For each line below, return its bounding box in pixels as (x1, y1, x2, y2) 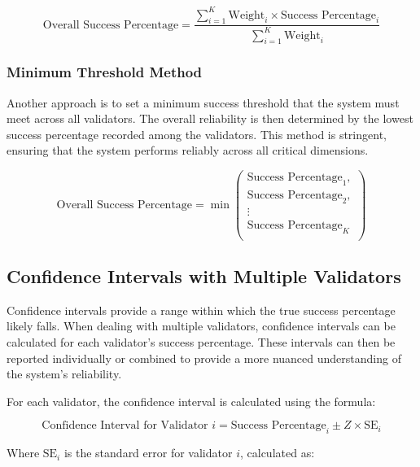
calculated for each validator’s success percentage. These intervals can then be (7, 334, 396, 351)
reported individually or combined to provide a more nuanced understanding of (7, 349, 401, 366)
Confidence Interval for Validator (42, 420, 208, 432)
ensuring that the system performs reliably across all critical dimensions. (7, 142, 369, 159)
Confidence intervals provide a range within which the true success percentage (7, 301, 396, 318)
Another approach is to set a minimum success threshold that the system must (7, 94, 400, 111)
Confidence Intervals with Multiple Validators (7, 264, 401, 289)
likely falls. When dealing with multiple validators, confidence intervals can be (7, 317, 396, 334)
